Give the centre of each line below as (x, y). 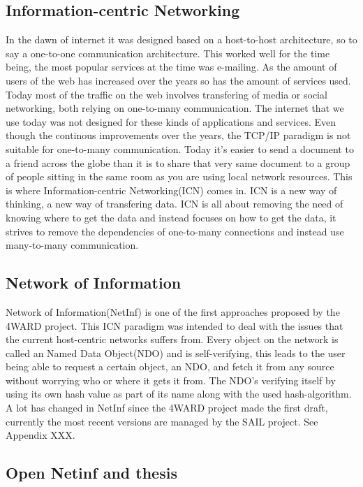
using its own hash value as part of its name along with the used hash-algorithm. (179, 394)
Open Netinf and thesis (91, 473)
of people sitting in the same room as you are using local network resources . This (179, 176)
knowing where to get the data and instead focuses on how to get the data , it (171, 217)
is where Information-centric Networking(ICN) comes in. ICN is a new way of (171, 190)
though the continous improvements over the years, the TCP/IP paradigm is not (178, 135)
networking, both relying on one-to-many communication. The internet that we (175, 108)
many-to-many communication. (72, 245)
